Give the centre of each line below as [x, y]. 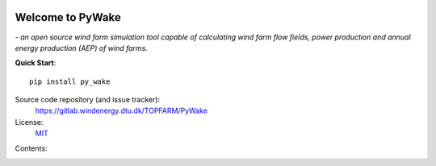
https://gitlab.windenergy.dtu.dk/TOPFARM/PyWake [122, 111]
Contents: [31, 148]
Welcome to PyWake [68, 17]
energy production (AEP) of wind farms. [82, 48]
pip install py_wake [70, 81]
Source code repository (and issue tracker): [88, 100]
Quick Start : [36, 63]
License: [29, 122]
